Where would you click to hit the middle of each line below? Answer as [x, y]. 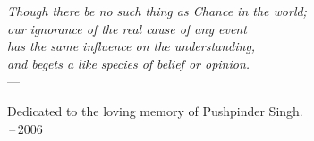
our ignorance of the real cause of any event [127, 28]
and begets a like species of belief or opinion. [129, 63]
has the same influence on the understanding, [132, 46]
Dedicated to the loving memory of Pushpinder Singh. [155, 110]
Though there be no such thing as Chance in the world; [157, 11]
